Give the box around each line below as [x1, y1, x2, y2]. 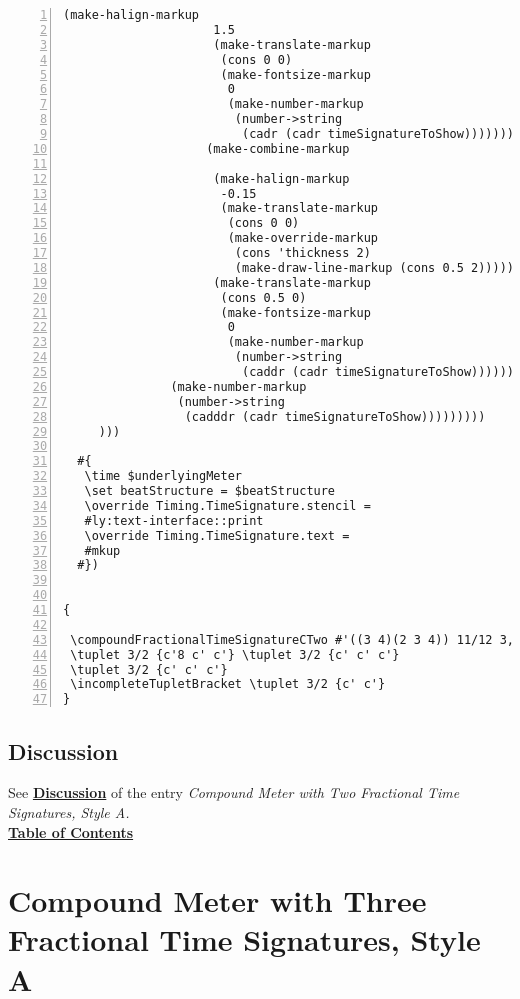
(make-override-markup [227, 231, 378, 246]
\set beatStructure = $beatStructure [84, 484, 336, 498]
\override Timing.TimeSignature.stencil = [84, 498, 371, 513]
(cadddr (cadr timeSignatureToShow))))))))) [184, 409, 486, 424]
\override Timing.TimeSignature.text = [84, 528, 350, 543]
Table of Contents [8, 821, 134, 842]
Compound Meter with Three [8, 880, 427, 921]
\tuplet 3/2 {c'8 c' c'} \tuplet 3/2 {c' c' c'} [70, 647, 400, 662]
